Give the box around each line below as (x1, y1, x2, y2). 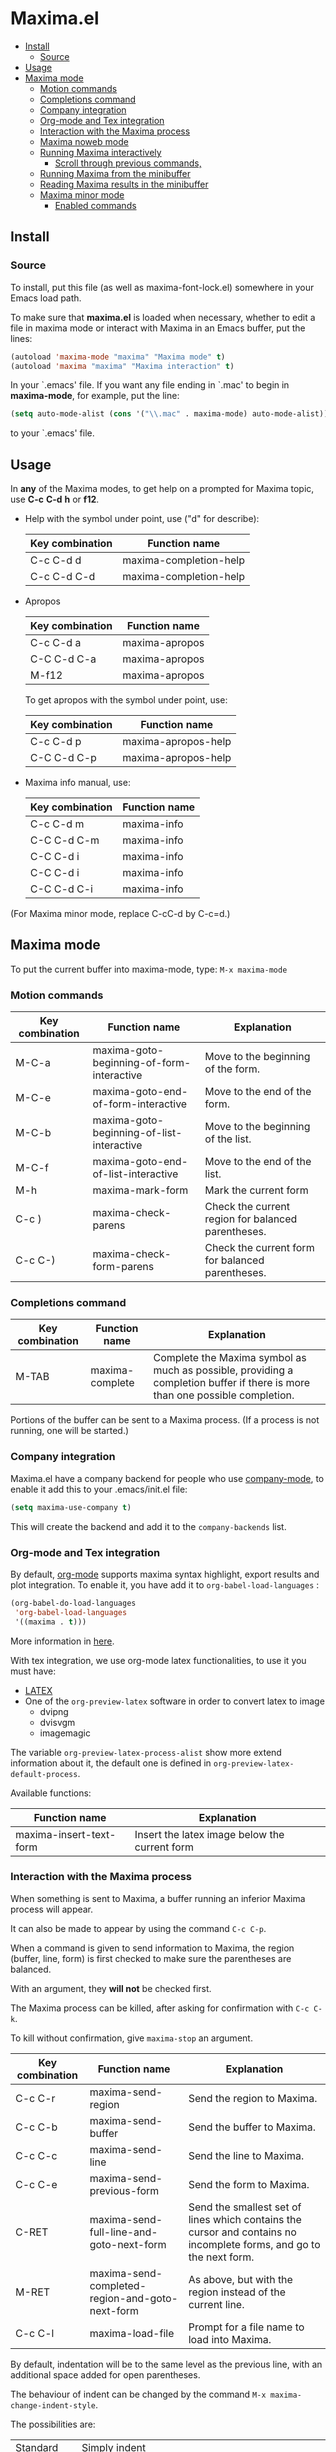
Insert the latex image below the (134, 1827, 285, 1841)
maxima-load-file (89, 2326, 175, 2340)
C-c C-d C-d (29, 570, 96, 584)
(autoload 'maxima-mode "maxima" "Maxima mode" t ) (10, 352, 226, 362)
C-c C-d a (29, 636, 82, 650)
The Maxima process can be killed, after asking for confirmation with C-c (10, 2002, 310, 2014)
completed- (89, 2278, 147, 2292)
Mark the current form (204, 1183, 309, 1197)
